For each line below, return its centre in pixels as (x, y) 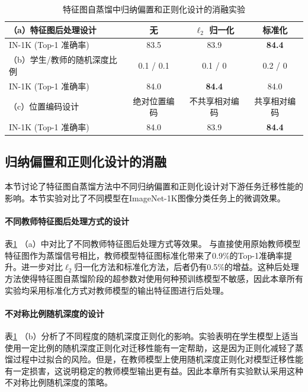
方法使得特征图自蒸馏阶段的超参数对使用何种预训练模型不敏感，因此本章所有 (154, 279)
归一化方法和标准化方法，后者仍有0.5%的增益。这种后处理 (187, 267)
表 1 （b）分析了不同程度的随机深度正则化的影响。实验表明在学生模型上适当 (152, 336)
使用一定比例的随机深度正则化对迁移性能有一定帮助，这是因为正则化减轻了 (150, 347)
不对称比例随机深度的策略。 (59, 382)
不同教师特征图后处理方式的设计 (67, 221)
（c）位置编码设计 (44, 106)
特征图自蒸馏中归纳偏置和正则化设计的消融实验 (154, 9)
